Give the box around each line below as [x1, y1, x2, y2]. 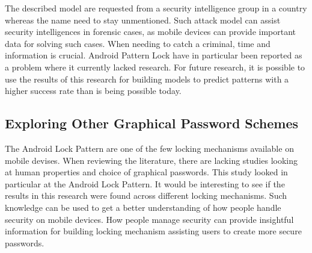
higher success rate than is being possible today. [5, 84, 182, 97]
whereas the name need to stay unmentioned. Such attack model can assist [5, 13, 281, 26]
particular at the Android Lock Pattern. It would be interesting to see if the [5, 177, 285, 190]
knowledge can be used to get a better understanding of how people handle [5, 201, 281, 213]
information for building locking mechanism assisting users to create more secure [5, 225, 302, 237]
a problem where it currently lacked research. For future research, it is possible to [5, 60, 305, 73]
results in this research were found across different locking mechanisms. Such [5, 189, 287, 202]
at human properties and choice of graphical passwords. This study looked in [5, 166, 288, 178]
